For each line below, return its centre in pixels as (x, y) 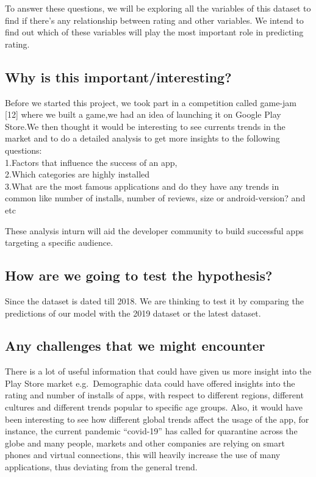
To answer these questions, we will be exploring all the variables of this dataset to (158, 8)
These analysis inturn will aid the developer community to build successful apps (154, 230)
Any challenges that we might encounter (135, 346)
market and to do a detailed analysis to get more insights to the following (142, 138)
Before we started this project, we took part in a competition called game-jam (151, 102)
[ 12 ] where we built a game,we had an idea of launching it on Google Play (143, 114)
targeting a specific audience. (59, 242)
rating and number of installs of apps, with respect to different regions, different (154, 395)
